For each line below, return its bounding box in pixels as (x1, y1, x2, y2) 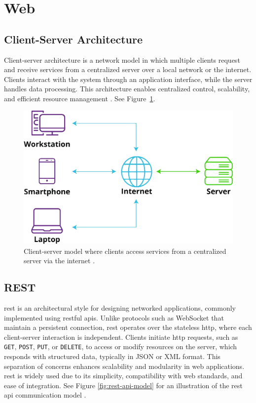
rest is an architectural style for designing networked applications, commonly (4, 302, 236, 313)
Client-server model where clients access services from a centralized (24, 245, 226, 256)
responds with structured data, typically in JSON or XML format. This (4, 351, 220, 361)
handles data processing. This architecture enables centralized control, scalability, (4, 83, 250, 94)
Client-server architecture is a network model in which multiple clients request (4, 54, 240, 65)
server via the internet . (24, 255, 95, 266)
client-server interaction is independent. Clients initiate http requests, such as (4, 331, 238, 342)
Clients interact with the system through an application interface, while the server (4, 74, 253, 84)
